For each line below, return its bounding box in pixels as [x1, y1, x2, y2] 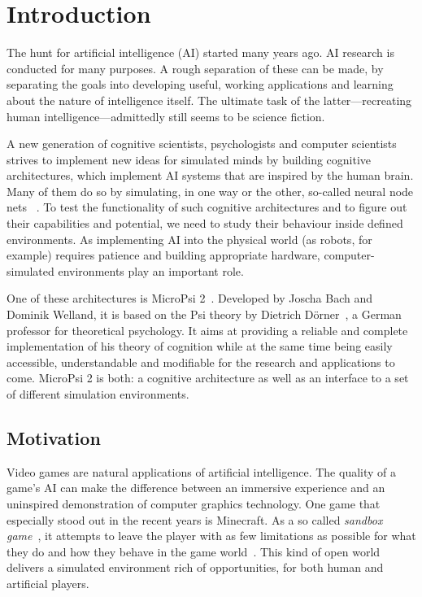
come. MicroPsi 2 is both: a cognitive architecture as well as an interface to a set [7, 369, 409, 386]
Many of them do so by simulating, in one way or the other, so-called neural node [7, 182, 414, 199]
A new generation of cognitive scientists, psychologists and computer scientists [7, 135, 397, 152]
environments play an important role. [58, 262, 244, 279]
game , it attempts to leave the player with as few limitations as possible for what [7, 527, 416, 544]
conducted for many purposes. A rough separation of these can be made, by [7, 59, 384, 76]
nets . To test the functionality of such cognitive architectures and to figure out [7, 198, 407, 216]
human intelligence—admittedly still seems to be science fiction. [7, 107, 325, 124]
